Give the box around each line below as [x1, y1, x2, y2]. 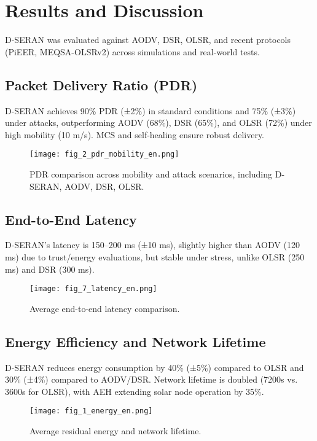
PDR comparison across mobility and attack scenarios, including [29, 167, 273, 180]
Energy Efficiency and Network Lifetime [5, 332, 266, 351]
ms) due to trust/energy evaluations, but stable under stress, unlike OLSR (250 [5, 250, 305, 263]
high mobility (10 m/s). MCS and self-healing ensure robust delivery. [5, 128, 265, 141]
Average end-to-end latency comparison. [29, 302, 180, 314]
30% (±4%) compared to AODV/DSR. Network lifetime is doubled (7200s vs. [5, 373, 298, 386]
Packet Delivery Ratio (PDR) [5, 75, 198, 94]
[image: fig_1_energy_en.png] [29, 407, 153, 416]
